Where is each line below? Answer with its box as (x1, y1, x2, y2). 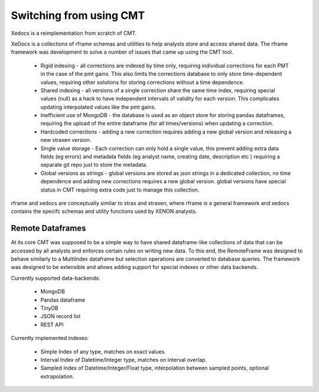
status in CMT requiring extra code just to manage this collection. (40, 186, 200, 193)
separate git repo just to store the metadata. (40, 161, 148, 169)
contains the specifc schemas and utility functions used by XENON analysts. (11, 208, 197, 215)
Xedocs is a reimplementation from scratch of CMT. (11, 30, 137, 37)
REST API (40, 321, 64, 328)
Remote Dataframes (11, 223, 86, 234)
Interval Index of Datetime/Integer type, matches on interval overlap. (40, 356, 207, 363)
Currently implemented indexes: (11, 335, 89, 342)
